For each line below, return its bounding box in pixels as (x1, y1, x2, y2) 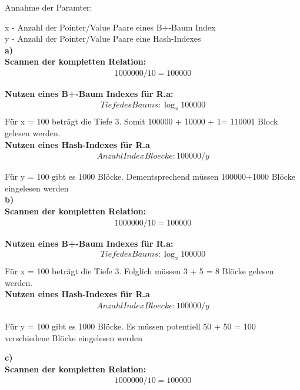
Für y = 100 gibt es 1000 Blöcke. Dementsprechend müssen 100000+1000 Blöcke (5, 170, 295, 183)
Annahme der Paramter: (5, 1, 92, 13)
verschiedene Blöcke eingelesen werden (5, 331, 143, 344)
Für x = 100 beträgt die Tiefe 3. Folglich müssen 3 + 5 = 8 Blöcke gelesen (5, 265, 274, 277)
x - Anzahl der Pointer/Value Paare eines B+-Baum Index (5, 21, 216, 33)
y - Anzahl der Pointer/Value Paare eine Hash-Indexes (5, 32, 201, 45)
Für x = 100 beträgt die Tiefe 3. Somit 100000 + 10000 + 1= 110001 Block (5, 115, 278, 127)
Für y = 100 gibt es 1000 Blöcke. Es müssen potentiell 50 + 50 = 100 (5, 320, 256, 332)
